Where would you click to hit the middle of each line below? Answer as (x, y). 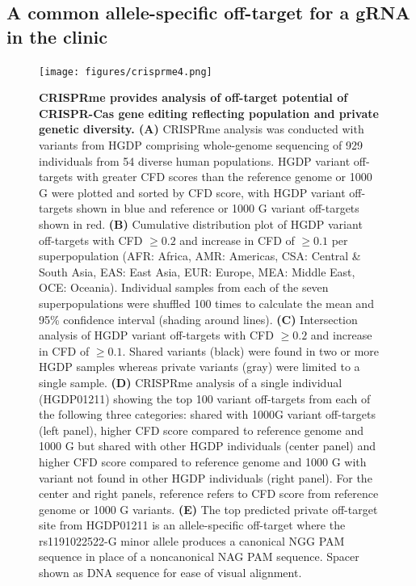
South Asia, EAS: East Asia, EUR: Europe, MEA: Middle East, (197, 271)
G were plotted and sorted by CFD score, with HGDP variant (192, 192)
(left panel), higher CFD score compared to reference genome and (201, 430)
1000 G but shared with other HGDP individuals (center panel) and (208, 446)
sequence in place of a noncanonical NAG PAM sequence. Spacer (199, 556)
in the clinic (57, 36)
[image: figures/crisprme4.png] (126, 72)
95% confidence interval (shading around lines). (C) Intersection (198, 319)
